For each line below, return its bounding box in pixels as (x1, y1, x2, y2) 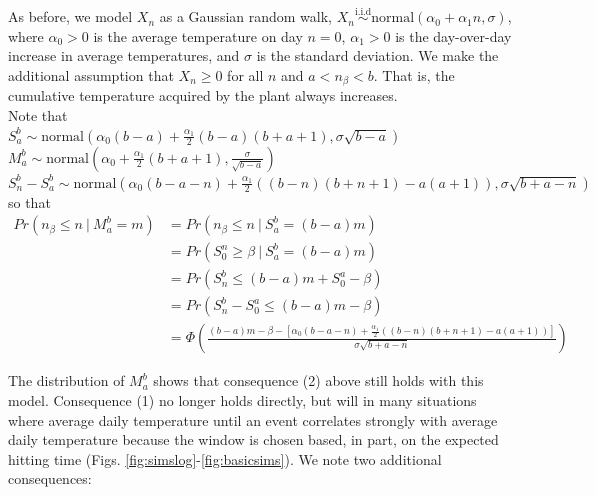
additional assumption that (8, 65, 174, 85)
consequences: (8, 468, 92, 489)
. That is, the (373, 65, 455, 85)
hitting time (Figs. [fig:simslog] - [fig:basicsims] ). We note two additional (8, 448, 442, 469)
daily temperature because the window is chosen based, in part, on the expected (8, 429, 499, 450)
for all (227, 65, 264, 85)
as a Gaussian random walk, (159, 6, 333, 27)
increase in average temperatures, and (8, 45, 240, 66)
